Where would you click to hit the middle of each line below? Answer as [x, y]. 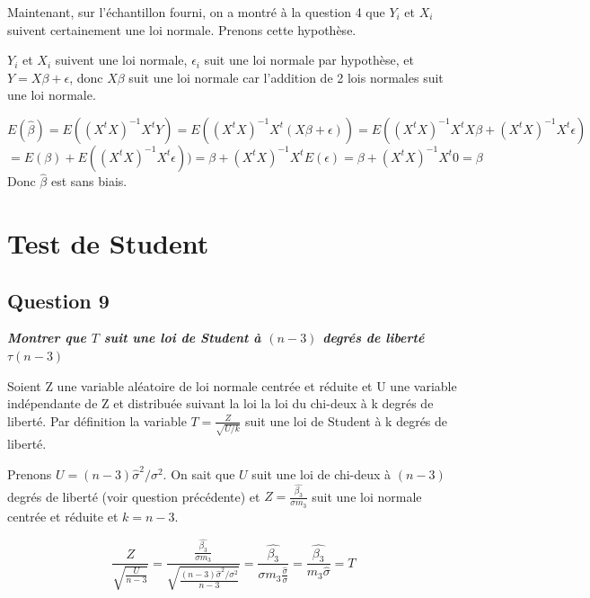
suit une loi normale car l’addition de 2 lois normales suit [286, 77]
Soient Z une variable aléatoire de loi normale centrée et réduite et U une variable [232, 385]
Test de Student [108, 242]
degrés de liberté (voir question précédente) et [134, 496]
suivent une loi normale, [121, 60]
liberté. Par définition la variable [97, 420]
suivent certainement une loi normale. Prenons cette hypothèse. [182, 29]
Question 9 [58, 300]
